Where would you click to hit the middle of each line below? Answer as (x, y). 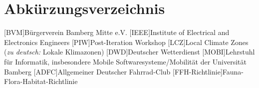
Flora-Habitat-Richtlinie (41, 81)
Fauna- (233, 71)
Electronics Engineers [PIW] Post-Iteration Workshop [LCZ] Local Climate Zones (126, 42)
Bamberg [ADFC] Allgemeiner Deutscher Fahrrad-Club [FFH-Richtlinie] (113, 71)
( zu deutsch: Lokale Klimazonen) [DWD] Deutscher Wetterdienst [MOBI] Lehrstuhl (129, 52)
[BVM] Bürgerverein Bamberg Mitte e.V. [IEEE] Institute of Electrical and (117, 32)
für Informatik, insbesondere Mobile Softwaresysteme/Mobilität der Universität (125, 61)
